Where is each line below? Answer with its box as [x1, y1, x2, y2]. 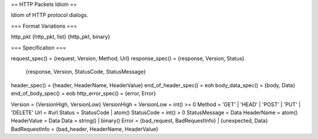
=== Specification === [11, 44, 67, 51]
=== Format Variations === [11, 22, 78, 29]
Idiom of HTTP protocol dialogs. [11, 12, 88, 19]
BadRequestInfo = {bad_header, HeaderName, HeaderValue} [11, 125, 158, 133]
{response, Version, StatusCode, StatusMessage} [25, 68, 146, 75]
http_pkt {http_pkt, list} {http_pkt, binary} [11, 33, 111, 41]
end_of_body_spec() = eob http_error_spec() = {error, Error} [11, 90, 156, 97]
